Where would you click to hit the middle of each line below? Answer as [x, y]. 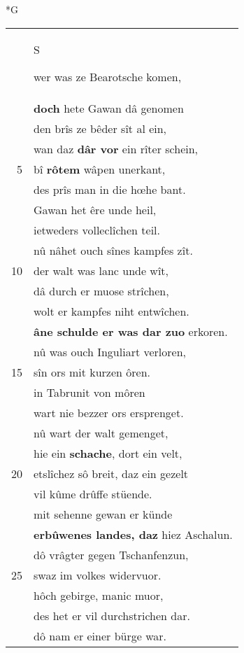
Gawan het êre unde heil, [95, 209]
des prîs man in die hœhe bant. [110, 189]
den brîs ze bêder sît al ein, [100, 128]
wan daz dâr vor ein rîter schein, [116, 148]
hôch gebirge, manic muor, [99, 595]
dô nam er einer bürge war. [100, 636]
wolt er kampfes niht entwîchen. [112, 311]
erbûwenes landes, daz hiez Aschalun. [133, 534]
